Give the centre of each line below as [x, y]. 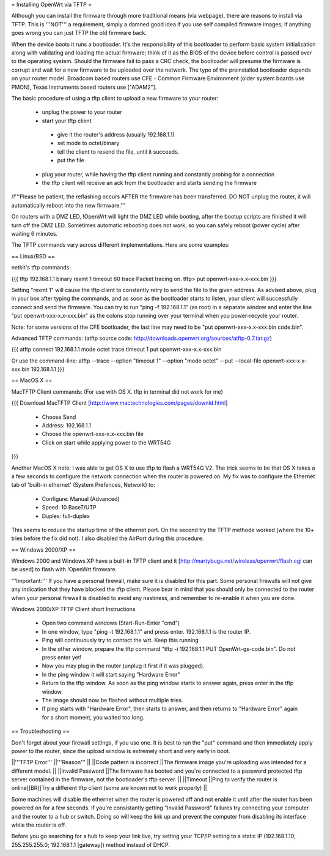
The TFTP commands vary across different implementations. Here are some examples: [121, 245]
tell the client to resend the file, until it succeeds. [118, 152]
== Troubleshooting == [41, 731]
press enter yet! [62, 657]
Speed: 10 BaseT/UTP [69, 508]
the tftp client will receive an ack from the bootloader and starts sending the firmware [149, 183]
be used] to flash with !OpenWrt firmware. [64, 569]
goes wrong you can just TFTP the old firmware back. [79, 33]
